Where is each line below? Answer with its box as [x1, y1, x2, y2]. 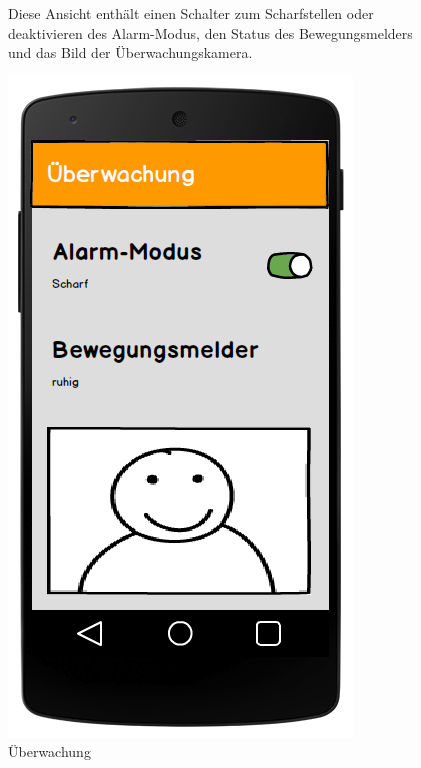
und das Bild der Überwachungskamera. [8, 42, 253, 63]
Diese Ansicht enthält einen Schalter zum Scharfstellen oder [8, 3, 374, 23]
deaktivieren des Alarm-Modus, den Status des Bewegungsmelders [8, 22, 413, 43]
